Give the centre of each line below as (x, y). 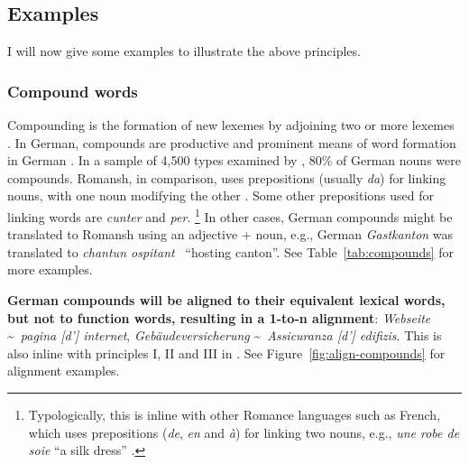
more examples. (50, 269)
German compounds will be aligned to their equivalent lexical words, (226, 300)
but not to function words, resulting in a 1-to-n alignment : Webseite (219, 317)
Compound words (73, 91)
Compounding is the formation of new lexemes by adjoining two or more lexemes (231, 125)
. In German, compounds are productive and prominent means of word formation (232, 142)
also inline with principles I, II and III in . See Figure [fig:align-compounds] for (226, 353)
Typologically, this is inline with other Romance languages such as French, (234, 414)
